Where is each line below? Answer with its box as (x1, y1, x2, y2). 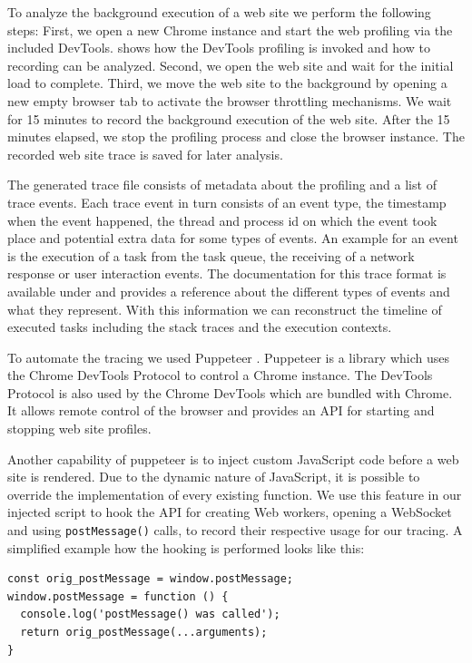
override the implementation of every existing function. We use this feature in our (7, 484, 462, 503)
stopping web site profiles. (7, 419, 152, 438)
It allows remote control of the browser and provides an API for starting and (7, 401, 435, 420)
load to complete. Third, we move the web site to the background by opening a (7, 73, 447, 93)
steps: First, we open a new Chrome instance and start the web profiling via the (7, 20, 453, 39)
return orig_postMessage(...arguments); (20, 626, 268, 639)
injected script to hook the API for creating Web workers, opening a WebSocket (7, 502, 452, 522)
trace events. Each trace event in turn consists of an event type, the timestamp (7, 192, 447, 211)
